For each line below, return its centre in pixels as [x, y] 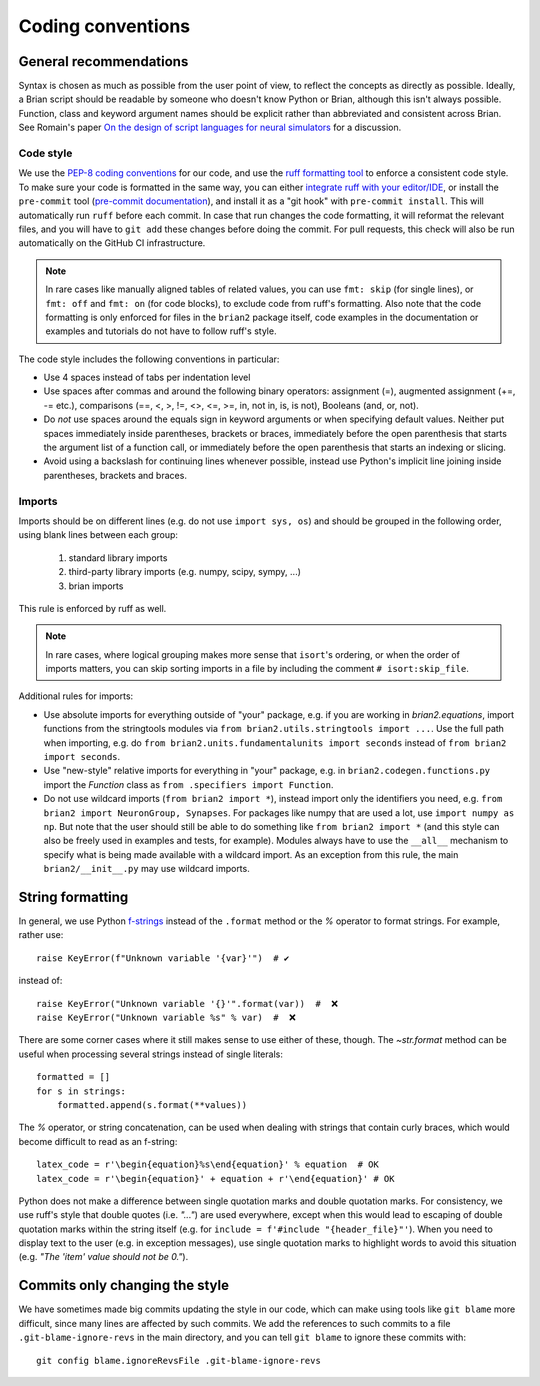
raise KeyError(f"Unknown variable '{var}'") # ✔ [163, 958]
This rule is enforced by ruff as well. [92, 608]
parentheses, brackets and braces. [115, 475]
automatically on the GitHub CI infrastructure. [112, 243]
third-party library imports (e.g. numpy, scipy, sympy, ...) [185, 572]
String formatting [73, 896]
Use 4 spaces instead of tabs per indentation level [147, 377]
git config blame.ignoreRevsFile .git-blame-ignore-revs [179, 1360]
